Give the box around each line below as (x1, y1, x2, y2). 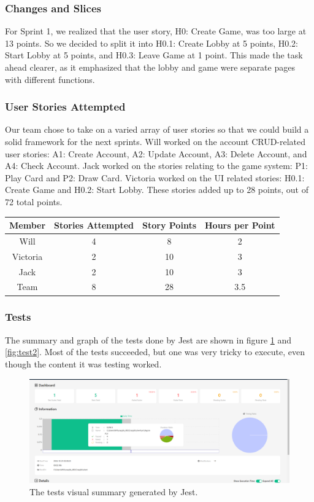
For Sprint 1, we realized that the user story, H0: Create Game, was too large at (5, 25, 307, 37)
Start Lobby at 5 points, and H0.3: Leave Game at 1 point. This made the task (5, 49, 303, 61)
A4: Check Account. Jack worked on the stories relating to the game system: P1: (5, 159, 308, 172)
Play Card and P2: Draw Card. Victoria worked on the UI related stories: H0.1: (5, 171, 305, 184)
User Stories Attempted (5, 99, 126, 114)
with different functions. (5, 73, 95, 85)
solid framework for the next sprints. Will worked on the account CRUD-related (5, 135, 306, 147)
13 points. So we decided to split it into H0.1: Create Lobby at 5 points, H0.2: (5, 36, 299, 49)
